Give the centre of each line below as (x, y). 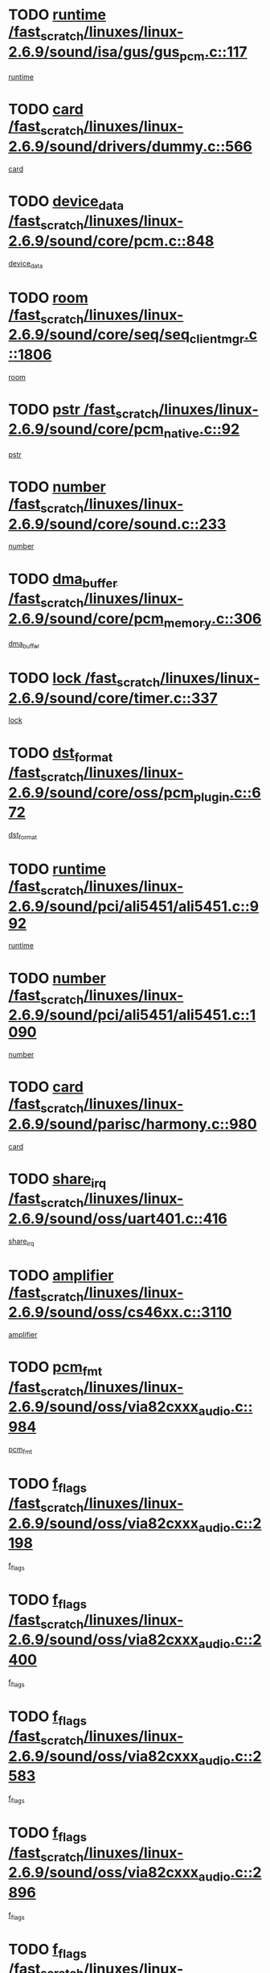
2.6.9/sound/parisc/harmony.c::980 (133, 1124)
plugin (211, 797)
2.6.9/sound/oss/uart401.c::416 (118, 1219)
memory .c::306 (213, 620)
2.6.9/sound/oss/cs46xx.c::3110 (120, 1312)
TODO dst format (61, 754)
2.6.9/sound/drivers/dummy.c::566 (131, 146)
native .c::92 (202, 431)
